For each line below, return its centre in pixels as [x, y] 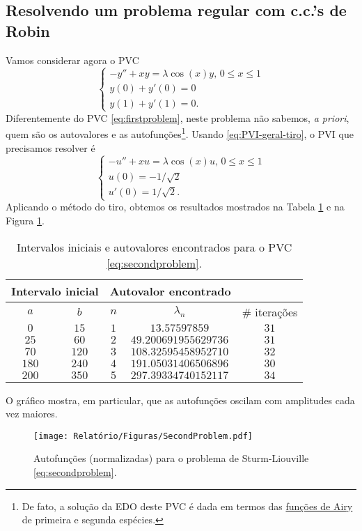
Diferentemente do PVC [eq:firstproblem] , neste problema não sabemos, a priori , [178, 117]
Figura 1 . [25, 220]
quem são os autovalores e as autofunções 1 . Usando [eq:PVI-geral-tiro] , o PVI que [180, 133]
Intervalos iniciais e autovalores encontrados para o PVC [154, 247]
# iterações [270, 311]
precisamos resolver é [50, 147]
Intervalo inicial [55, 291]
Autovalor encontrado [170, 291]
